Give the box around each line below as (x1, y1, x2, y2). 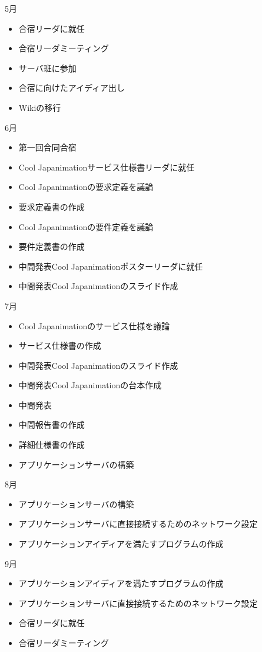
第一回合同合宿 (18, 141, 77, 153)
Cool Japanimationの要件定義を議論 (18, 220, 154, 232)
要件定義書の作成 (18, 240, 85, 253)
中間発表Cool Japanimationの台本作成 (18, 379, 162, 391)
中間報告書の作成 (18, 418, 85, 431)
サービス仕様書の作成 (18, 339, 101, 352)
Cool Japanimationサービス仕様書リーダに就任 (18, 160, 195, 173)
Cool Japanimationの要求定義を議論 (18, 181, 154, 193)
